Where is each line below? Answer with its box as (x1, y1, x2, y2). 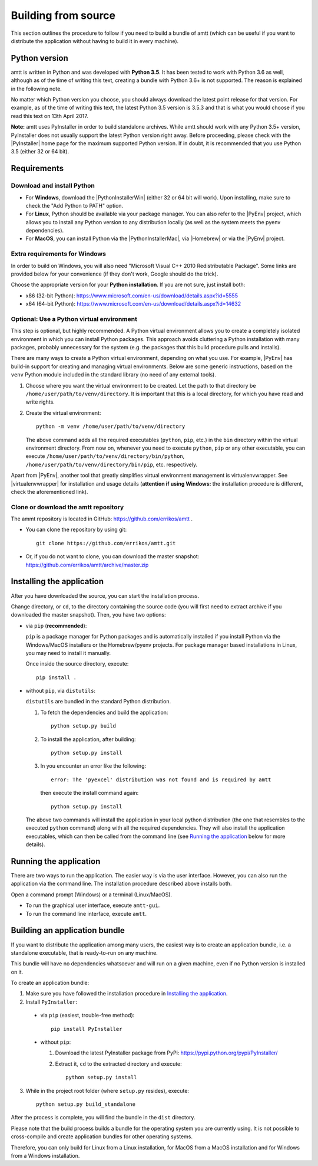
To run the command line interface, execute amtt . (25, 910, 147, 917)
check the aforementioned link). (11, 488, 88, 495)
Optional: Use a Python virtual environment (11, 315, 138, 323)
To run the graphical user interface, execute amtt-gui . (25, 902, 160, 909)
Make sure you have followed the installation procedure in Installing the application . (25, 990, 228, 997)
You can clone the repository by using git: (25, 526, 127, 533)
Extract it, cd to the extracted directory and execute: (55, 1060, 182, 1067)
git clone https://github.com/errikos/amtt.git (36, 540, 176, 546)
